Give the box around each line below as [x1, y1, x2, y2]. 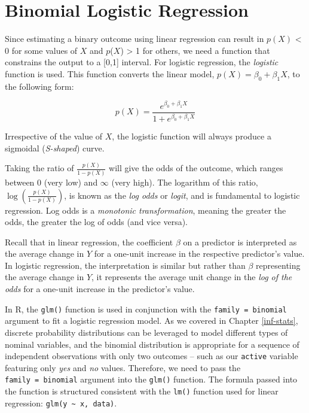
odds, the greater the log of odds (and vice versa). [5, 215, 188, 228]
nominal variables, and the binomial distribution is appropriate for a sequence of [5, 338, 299, 350]
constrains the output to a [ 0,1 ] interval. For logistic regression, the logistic [5, 56, 279, 68]
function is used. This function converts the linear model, [5, 67, 215, 80]
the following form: [5, 80, 74, 92]
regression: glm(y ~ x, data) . [5, 396, 117, 409]
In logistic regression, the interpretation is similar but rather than [5, 259, 246, 271]
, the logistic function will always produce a [112, 130, 271, 142]
